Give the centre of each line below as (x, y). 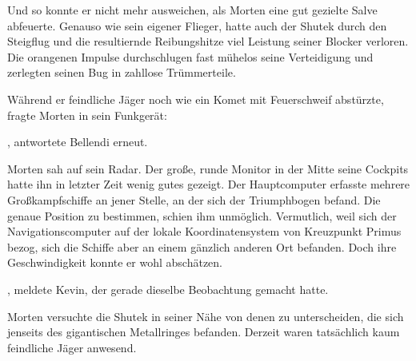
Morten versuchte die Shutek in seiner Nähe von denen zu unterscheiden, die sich (206, 316)
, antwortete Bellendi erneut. (78, 142)
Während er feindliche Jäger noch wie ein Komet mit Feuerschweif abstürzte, (196, 99)
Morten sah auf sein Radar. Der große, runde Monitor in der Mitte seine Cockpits (208, 168)
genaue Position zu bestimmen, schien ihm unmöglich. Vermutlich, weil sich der (202, 215)
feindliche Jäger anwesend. (72, 347)
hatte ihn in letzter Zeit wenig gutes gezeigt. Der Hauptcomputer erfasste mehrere (209, 184)
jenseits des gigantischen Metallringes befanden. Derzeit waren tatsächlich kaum (204, 332)
